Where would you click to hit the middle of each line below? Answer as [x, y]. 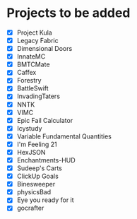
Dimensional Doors [44, 49]
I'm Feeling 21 [37, 144]
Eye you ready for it [46, 200]
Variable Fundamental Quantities [64, 136]
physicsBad [34, 192]
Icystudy [29, 128]
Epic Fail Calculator [45, 120]
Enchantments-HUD [46, 160]
